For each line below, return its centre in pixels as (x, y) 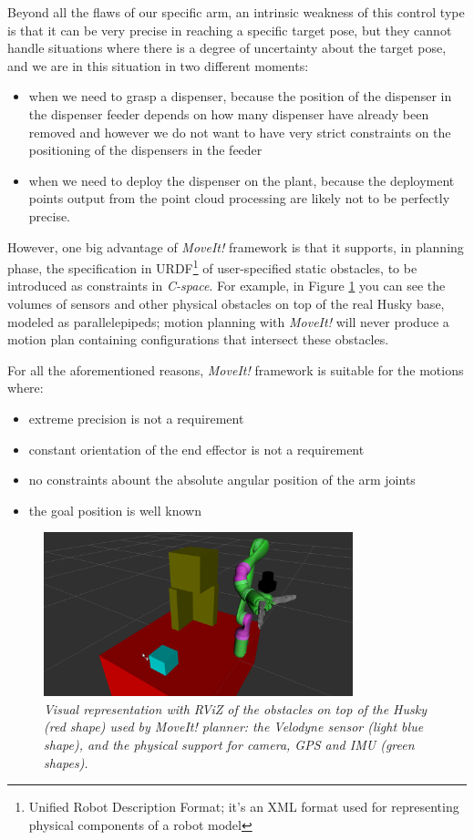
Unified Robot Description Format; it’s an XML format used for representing (244, 807)
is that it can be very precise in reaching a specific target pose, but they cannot (230, 30)
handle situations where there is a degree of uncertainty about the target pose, (227, 48)
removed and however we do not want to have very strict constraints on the (240, 132)
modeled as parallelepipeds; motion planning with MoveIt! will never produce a (228, 321)
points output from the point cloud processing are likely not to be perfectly (239, 198)
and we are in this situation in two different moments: (158, 65)
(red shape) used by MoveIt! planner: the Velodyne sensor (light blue (234, 727)
